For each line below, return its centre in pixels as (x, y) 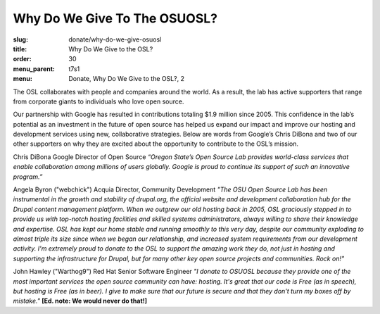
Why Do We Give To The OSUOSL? (115, 18)
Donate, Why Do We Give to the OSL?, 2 (127, 79)
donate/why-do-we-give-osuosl (115, 39)
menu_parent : (34, 69)
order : (22, 59)
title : (20, 49)
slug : (20, 39)
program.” (28, 177)
